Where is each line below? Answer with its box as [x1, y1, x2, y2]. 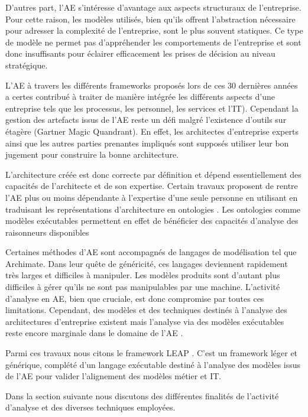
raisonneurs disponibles [5, 226, 89, 238]
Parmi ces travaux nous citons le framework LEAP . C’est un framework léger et [5, 347, 298, 359]
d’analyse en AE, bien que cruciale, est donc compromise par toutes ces [5, 292, 264, 304]
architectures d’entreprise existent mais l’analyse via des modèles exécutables [5, 315, 284, 327]
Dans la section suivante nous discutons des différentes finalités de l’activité [5, 389, 279, 402]
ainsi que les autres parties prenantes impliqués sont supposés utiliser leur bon [5, 136, 289, 149]
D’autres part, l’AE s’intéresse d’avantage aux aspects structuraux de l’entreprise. [5, 1, 301, 13]
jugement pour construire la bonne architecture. [5, 148, 179, 161]
